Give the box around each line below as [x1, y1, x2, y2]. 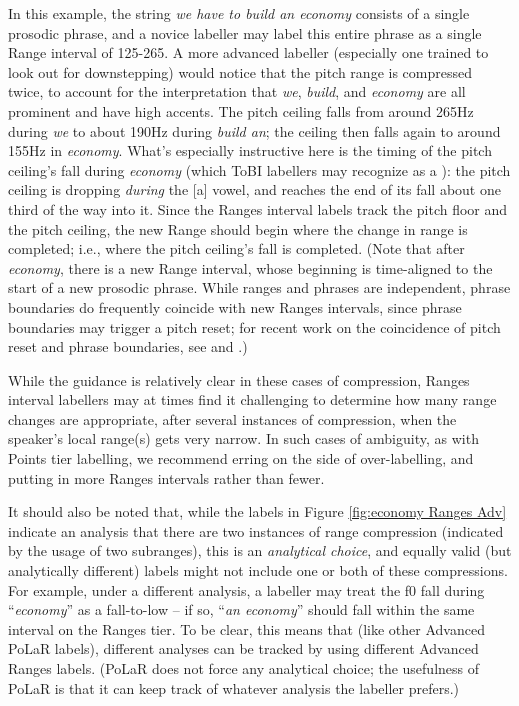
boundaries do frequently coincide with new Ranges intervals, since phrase [8, 296, 462, 317]
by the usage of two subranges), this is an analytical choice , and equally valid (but [8, 540, 512, 561]
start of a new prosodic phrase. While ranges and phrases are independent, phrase [8, 277, 511, 298]
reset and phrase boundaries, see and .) [8, 336, 248, 357]
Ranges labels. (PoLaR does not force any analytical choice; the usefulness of [8, 658, 480, 678]
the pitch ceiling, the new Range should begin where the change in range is [8, 218, 468, 239]
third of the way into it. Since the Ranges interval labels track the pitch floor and [8, 198, 508, 219]
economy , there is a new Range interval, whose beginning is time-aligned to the [8, 257, 493, 278]
